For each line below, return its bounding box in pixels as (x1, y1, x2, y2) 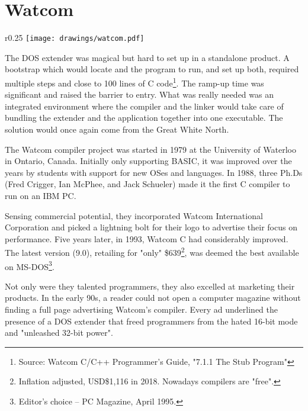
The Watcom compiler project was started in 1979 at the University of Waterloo (5, 143, 296, 155)
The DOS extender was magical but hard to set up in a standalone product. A (5, 51, 290, 63)
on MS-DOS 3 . (5, 258, 54, 272)
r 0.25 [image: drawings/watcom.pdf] (5, 31, 145, 44)
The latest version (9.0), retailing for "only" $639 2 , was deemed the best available (5, 245, 299, 258)
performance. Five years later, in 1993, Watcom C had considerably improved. (5, 232, 288, 245)
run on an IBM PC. (5, 189, 76, 201)
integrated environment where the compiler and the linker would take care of (5, 99, 284, 112)
